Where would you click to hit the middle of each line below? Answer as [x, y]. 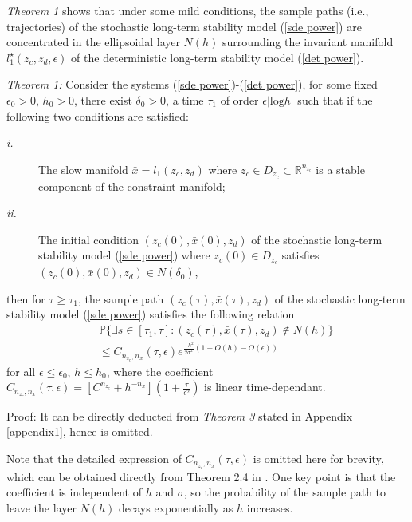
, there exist [103, 99]
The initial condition [89, 239]
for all [21, 371]
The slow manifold [83, 169]
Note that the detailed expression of [94, 459]
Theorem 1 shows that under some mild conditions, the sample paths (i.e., [188, 10]
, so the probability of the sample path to [285, 492]
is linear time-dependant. [265, 387]
